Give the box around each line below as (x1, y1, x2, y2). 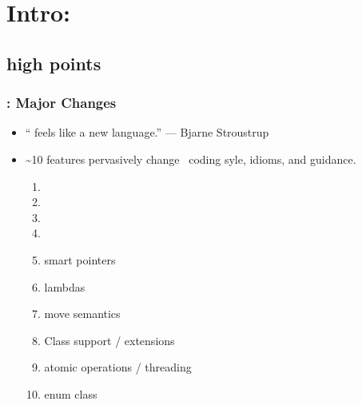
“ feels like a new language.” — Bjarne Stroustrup (25, 124, 269, 141)
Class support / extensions (44, 332, 175, 348)
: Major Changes (6, 93, 117, 113)
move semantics (44, 305, 121, 322)
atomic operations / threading (44, 359, 192, 375)
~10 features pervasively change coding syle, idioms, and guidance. (25, 150, 356, 167)
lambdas (44, 278, 86, 295)
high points (6, 50, 101, 75)
